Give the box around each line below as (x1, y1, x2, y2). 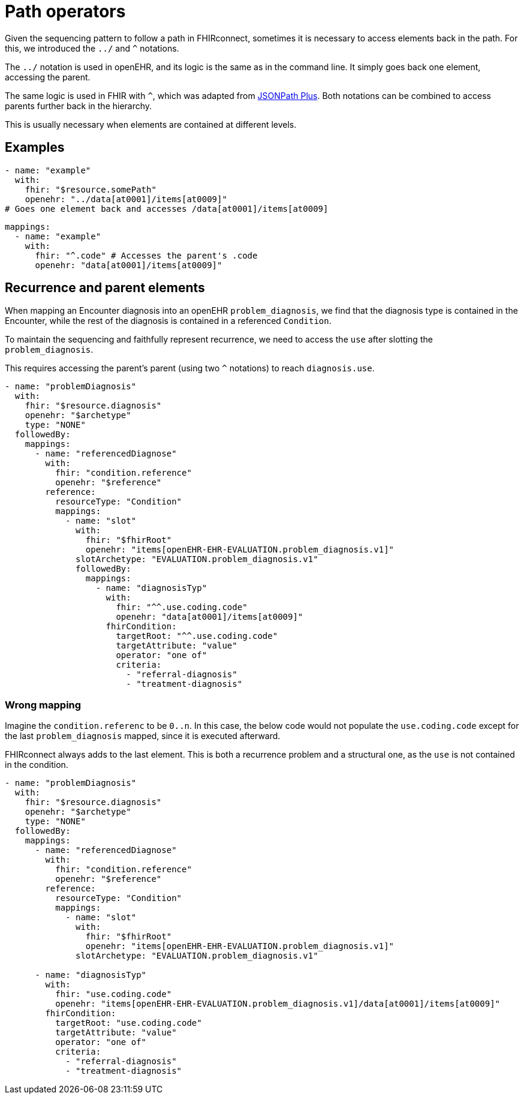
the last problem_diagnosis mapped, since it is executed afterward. (5, 731, 281, 741)
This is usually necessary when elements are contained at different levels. (5, 119, 297, 130)
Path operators (5, 1, 126, 22)
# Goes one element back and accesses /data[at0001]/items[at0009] (5, 203, 329, 214)
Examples (5, 140, 65, 155)
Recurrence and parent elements (5, 280, 205, 296)
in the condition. (5, 759, 68, 770)
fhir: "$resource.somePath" (25, 184, 156, 194)
